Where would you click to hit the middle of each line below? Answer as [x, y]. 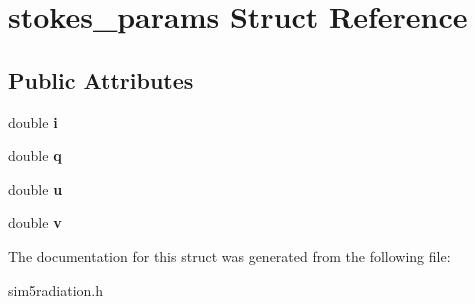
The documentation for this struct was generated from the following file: [229, 255]
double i [33, 121]
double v [35, 222]
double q [35, 155]
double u [35, 188]
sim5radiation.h [56, 289]
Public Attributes [101, 79]
